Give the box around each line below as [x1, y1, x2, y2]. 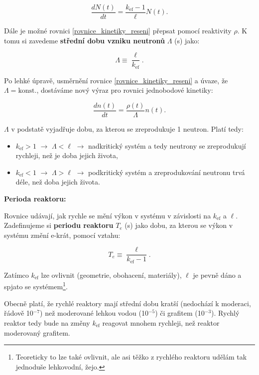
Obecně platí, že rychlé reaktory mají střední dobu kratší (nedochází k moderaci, [4, 298, 251, 308]
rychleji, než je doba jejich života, [15, 150, 118, 161]
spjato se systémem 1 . [4, 280, 68, 292]
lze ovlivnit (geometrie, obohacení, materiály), [41, 269, 182, 280]
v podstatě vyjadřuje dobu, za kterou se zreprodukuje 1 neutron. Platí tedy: [11, 124, 244, 134]
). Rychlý [211, 308, 240, 318]
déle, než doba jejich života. [15, 177, 100, 187]
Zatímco [4, 269, 29, 280]
